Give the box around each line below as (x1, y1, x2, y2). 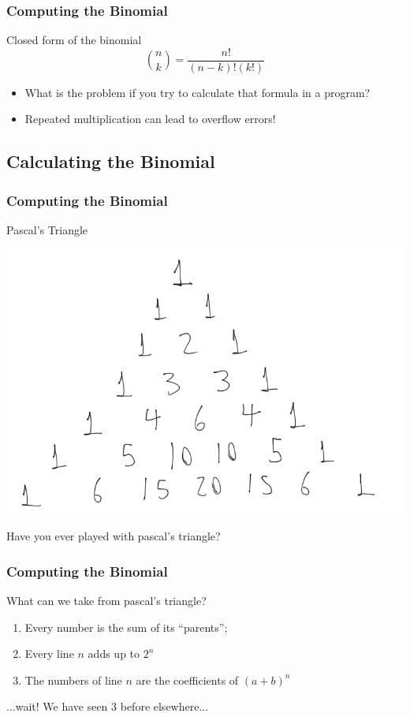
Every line (24, 645, 74, 662)
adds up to (88, 645, 140, 662)
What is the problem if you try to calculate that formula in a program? (24, 84, 371, 100)
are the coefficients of (136, 671, 239, 688)
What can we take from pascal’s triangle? (6, 592, 207, 609)
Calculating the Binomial (6, 149, 215, 174)
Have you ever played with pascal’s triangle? (6, 528, 221, 544)
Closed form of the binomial (6, 32, 142, 48)
